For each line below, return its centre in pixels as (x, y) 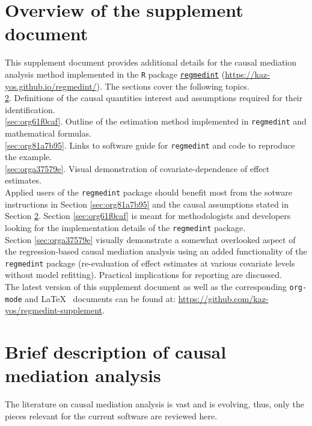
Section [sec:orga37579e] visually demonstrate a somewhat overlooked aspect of (150, 239)
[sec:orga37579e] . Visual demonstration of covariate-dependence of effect (137, 168)
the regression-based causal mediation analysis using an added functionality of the (156, 251)
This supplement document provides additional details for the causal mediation (151, 62)
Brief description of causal (116, 352)
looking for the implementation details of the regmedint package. (125, 227)
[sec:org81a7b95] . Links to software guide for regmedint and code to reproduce (150, 145)
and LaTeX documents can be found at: (100, 298)
